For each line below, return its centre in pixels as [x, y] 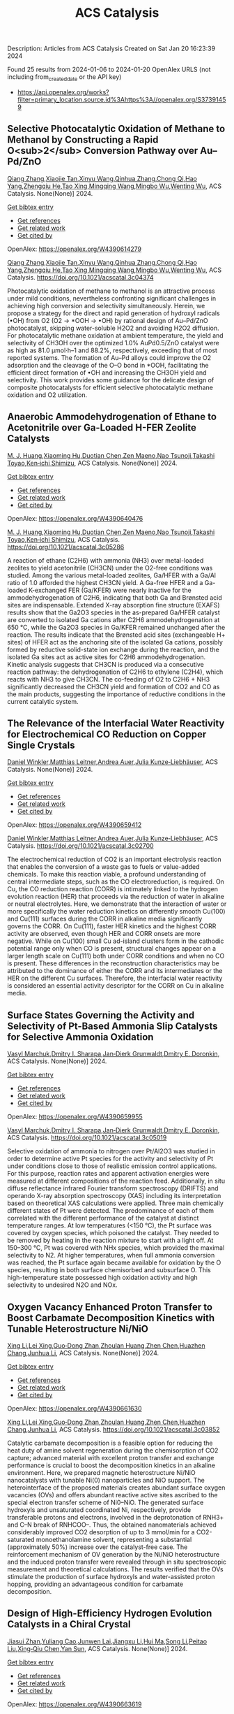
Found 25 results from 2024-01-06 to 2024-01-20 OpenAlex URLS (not [109, 70]
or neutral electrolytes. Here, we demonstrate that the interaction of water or [117, 904]
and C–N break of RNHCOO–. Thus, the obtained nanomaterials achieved [112, 1525]
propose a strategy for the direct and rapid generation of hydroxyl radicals [114, 313]
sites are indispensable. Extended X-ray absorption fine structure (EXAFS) [114, 605]
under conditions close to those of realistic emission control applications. [112, 1166]
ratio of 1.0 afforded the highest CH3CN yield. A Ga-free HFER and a [105, 582]
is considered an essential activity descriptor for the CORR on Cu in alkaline [116, 986]
